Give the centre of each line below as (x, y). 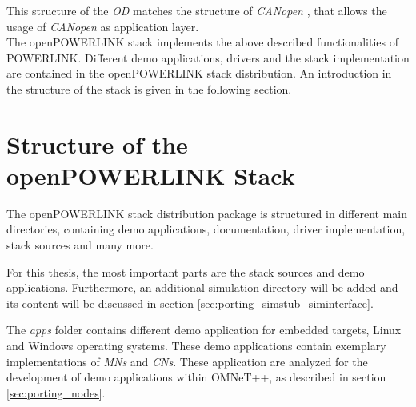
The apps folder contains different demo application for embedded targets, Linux (204, 330)
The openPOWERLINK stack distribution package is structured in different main (207, 213)
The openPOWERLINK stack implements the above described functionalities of (202, 42)
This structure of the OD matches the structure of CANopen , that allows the (197, 10)
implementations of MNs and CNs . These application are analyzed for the (187, 361)
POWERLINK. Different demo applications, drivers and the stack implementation (208, 57)
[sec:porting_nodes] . (56, 392)
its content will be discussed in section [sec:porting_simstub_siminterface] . (190, 303)
